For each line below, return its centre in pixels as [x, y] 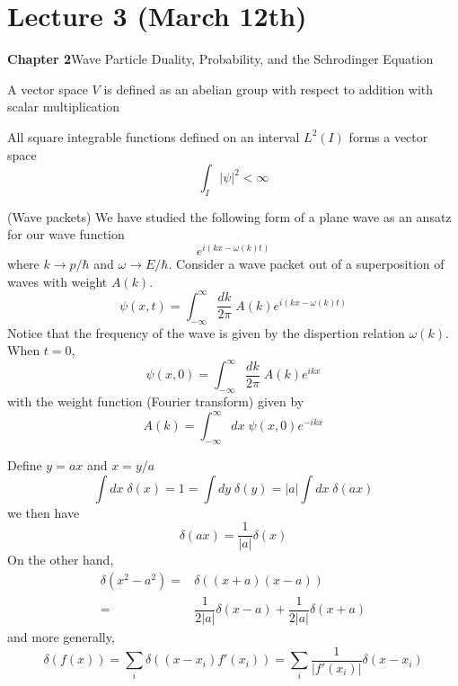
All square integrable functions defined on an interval [154, 136]
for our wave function [66, 234]
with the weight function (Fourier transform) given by [156, 401]
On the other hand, [61, 560]
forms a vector [388, 136]
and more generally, [61, 636]
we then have [44, 512]
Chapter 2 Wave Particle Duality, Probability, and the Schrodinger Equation [220, 59]
